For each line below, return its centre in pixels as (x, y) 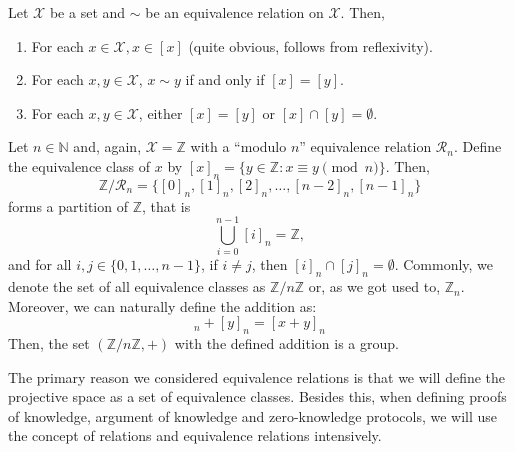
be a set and (87, 12)
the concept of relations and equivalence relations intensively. (195, 435)
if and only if (225, 79)
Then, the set (49, 343)
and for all (40, 264)
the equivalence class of (79, 165)
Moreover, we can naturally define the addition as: (162, 305)
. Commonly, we (444, 264)
